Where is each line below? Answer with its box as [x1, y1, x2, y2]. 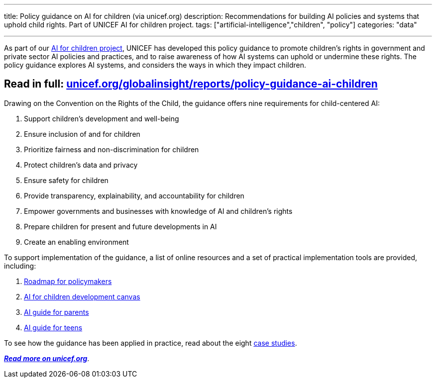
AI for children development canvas [24, 292, 140, 301]
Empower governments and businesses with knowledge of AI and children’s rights [24, 206, 293, 215]
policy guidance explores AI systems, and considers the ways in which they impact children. [4, 61, 306, 69]
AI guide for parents [24, 307, 89, 316]
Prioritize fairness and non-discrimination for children [24, 145, 199, 154]
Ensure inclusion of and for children [24, 129, 140, 138]
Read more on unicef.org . [4, 354, 90, 363]
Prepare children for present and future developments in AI [24, 222, 217, 231]
